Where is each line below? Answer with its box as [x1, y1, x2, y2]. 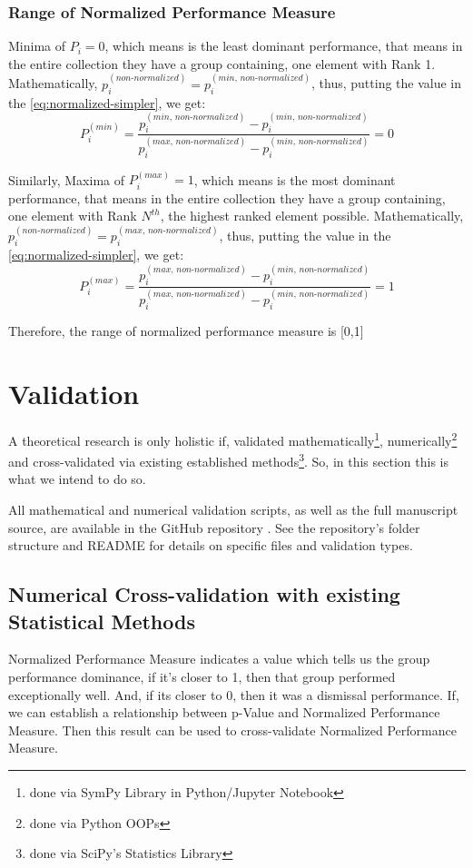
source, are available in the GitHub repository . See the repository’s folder [8, 518, 420, 537]
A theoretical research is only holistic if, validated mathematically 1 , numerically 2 [8, 428, 458, 449]
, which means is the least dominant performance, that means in [104, 36, 463, 55]
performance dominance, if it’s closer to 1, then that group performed [8, 666, 396, 686]
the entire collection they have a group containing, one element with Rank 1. [8, 54, 436, 73]
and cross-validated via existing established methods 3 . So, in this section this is [8, 449, 448, 470]
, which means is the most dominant [193, 170, 396, 189]
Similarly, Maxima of [8, 170, 125, 189]
